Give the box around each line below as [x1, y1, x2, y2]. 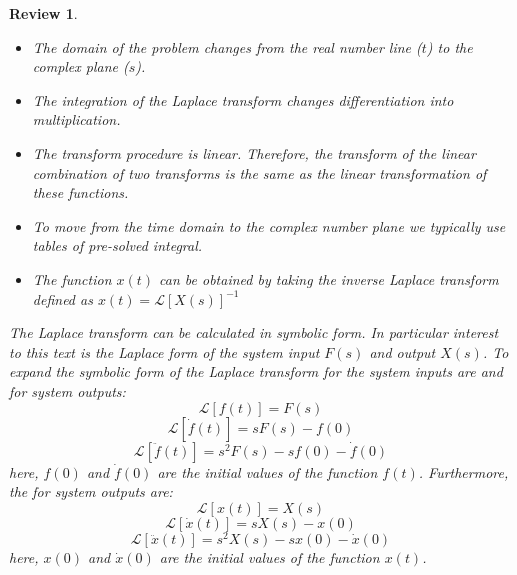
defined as [32, 288, 93, 309]
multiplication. [32, 109, 121, 130]
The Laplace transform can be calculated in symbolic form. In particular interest [9, 322, 499, 343]
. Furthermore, [418, 461, 509, 482]
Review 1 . [9, 3, 78, 23]
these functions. [32, 182, 129, 203]
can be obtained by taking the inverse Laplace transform [159, 268, 499, 289]
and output [369, 341, 436, 362]
